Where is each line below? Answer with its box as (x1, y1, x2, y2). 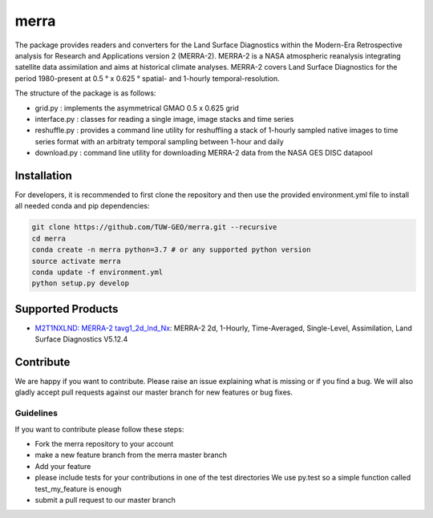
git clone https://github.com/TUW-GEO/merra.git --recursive (31, 223, 277, 232)
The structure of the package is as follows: (14, 88, 156, 98)
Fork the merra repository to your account (34, 439, 174, 449)
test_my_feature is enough (34, 484, 122, 493)
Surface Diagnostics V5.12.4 (34, 334, 128, 344)
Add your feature (34, 461, 91, 471)
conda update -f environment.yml (31, 267, 164, 277)
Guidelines (14, 407, 58, 419)
